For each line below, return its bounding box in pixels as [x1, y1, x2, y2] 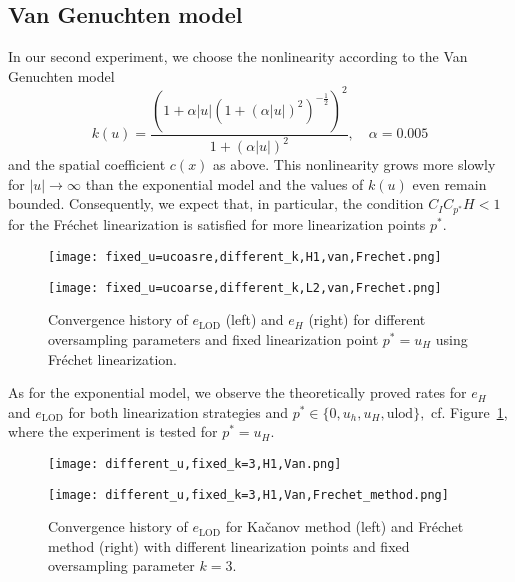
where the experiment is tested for [8, 421, 218, 442]
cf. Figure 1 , [431, 401, 508, 422]
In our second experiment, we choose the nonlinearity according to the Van [8, 46, 468, 67]
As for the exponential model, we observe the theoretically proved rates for [8, 382, 467, 403]
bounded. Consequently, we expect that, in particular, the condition [8, 193, 424, 214]
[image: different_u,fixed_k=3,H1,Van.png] [48, 456, 342, 471]
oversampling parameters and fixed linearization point [48, 328, 379, 349]
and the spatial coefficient [8, 154, 166, 175]
